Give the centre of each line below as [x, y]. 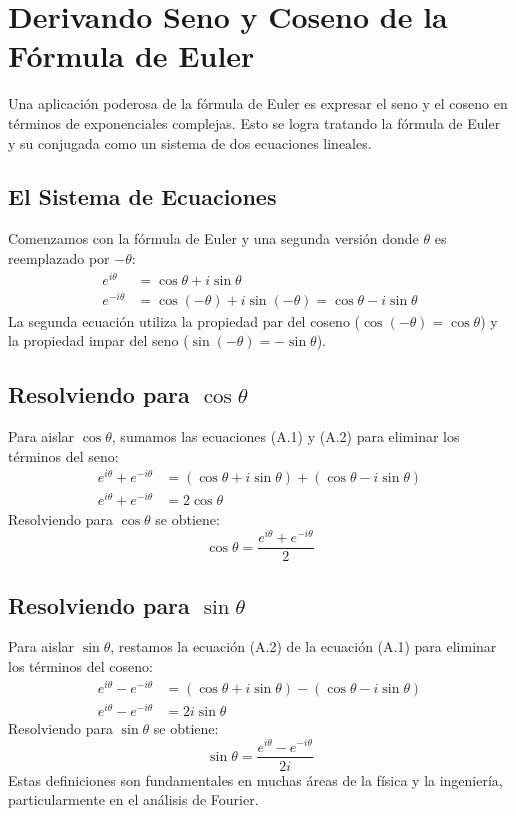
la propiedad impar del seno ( [98, 340]
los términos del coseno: [80, 666]
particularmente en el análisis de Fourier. [133, 799]
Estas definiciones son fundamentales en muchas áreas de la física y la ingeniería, [255, 779]
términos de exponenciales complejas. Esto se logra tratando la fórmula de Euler [254, 122]
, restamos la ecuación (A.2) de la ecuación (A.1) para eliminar [303, 646]
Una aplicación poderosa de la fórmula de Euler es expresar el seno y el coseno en [258, 103]
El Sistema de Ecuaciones [142, 196]
